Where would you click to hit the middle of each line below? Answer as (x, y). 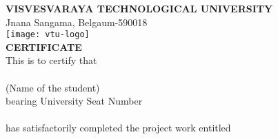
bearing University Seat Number (74, 101)
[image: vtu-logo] (48, 35)
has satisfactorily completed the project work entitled (118, 128)
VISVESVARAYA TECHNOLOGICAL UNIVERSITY (139, 8)
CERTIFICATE (44, 46)
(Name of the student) (53, 87)
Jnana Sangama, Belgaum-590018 (77, 22)
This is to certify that (51, 60)
